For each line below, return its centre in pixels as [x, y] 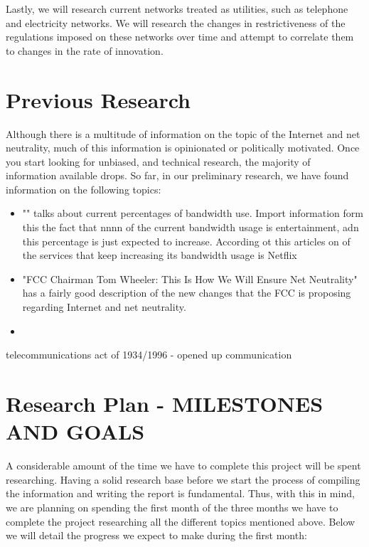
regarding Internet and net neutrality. [104, 307]
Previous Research [98, 99]
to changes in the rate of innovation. [85, 50]
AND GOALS [75, 431]
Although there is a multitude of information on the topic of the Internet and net [183, 133]
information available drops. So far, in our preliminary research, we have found [177, 175]
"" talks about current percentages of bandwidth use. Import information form [193, 213]
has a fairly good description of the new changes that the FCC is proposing [187, 293]
